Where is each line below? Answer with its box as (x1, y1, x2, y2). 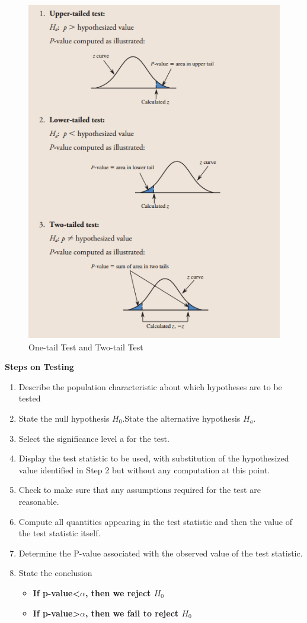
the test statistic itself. (18, 527, 101, 539)
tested (18, 392, 41, 404)
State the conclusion (18, 567, 92, 579)
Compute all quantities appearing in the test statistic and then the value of (18, 515, 292, 527)
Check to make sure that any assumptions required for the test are (18, 483, 261, 496)
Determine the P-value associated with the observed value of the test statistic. (18, 546, 303, 559)
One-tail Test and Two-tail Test (28, 340, 143, 353)
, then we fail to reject (85, 606, 179, 619)
